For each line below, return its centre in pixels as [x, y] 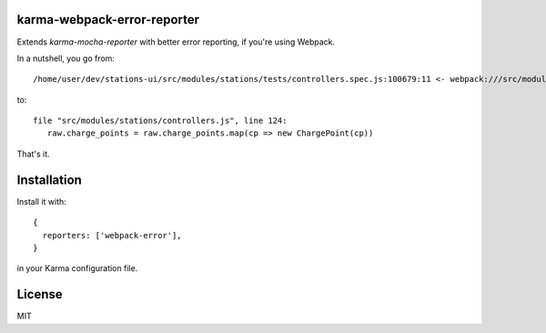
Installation [49, 180]
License [40, 294]
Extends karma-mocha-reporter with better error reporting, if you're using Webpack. [176, 42]
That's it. [33, 154]
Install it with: [42, 201]
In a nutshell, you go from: [66, 58]
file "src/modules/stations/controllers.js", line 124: [160, 121]
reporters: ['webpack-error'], [112, 235]
